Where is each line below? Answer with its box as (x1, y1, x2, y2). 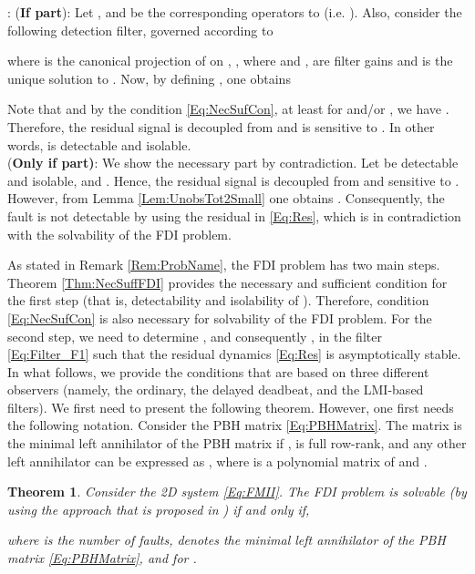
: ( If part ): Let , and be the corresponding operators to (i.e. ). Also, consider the (7, 3, 462, 21)
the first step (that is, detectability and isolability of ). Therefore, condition (7, 291, 429, 310)
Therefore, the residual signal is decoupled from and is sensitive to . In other (7, 117, 435, 136)
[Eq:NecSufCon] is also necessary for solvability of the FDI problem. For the (7, 308, 432, 327)
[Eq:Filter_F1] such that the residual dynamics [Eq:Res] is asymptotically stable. (7, 344, 461, 364)
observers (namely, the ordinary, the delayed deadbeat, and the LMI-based (7, 380, 424, 399)
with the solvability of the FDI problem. (7, 224, 232, 243)
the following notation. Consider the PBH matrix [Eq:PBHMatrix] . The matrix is (7, 415, 462, 435)
